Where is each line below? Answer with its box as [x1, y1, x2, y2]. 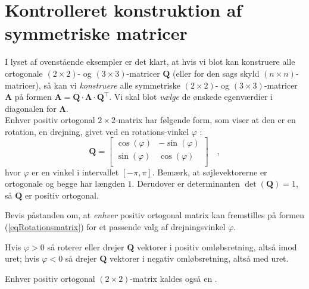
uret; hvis [5, 252, 39, 265]
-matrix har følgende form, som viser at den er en [115, 114, 296, 126]
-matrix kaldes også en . [130, 272, 217, 284]
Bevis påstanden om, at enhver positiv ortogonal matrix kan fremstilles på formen [5, 209, 304, 221]
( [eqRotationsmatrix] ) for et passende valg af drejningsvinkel [5, 220, 226, 233]
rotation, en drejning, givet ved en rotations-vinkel [5, 125, 189, 137]
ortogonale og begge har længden [5, 177, 125, 190]
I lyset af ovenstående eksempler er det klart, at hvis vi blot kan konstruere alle [5, 55, 295, 68]
